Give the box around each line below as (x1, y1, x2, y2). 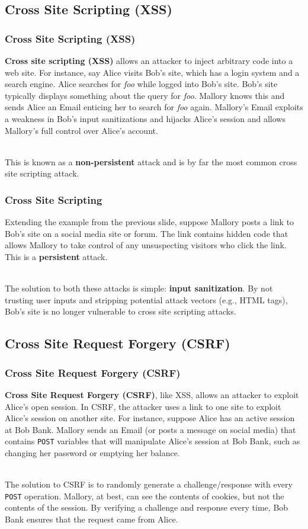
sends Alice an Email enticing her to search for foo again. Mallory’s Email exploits (5, 101, 303, 113)
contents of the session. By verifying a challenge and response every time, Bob (5, 501, 288, 514)
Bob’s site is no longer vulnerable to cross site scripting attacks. (5, 305, 236, 318)
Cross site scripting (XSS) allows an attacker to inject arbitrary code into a (5, 54, 293, 66)
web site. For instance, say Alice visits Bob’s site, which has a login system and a (5, 66, 300, 78)
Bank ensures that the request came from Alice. (5, 512, 178, 525)
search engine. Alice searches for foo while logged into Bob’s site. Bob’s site (5, 78, 278, 90)
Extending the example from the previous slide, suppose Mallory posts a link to (5, 216, 294, 228)
